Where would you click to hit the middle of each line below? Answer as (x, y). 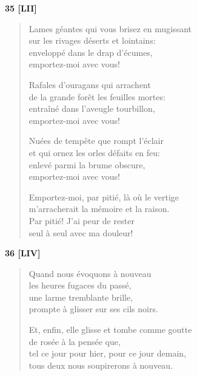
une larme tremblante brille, (81, 297)
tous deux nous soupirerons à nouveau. (101, 365)
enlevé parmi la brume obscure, (87, 164)
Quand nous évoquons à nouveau (90, 273)
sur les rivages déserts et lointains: (92, 40)
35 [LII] (21, 8)
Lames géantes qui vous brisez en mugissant (110, 28)
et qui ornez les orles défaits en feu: (94, 152)
